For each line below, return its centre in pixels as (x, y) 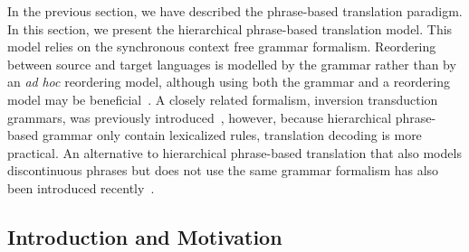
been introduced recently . (81, 187)
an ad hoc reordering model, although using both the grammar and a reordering (229, 82)
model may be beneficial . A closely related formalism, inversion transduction (223, 99)
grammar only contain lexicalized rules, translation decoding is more (232, 135)
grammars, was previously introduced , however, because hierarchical (200, 117)
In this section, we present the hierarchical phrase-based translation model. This (230, 28)
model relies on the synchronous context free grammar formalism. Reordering (222, 47)
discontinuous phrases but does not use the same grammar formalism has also (223, 170)
